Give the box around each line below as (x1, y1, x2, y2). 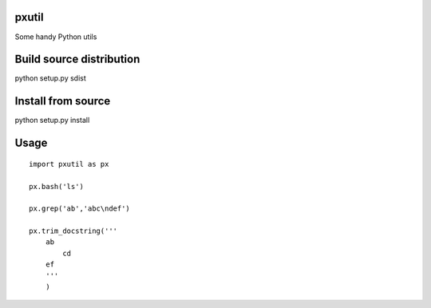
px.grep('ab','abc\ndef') (29, 204, 131, 213)
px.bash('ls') (29, 182, 84, 191)
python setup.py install (14, 116, 90, 125)
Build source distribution (14, 53, 140, 66)
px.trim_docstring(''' (29, 227, 118, 235)
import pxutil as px (29, 160, 109, 168)
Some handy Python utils (14, 32, 97, 41)
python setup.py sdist (14, 73, 87, 83)
